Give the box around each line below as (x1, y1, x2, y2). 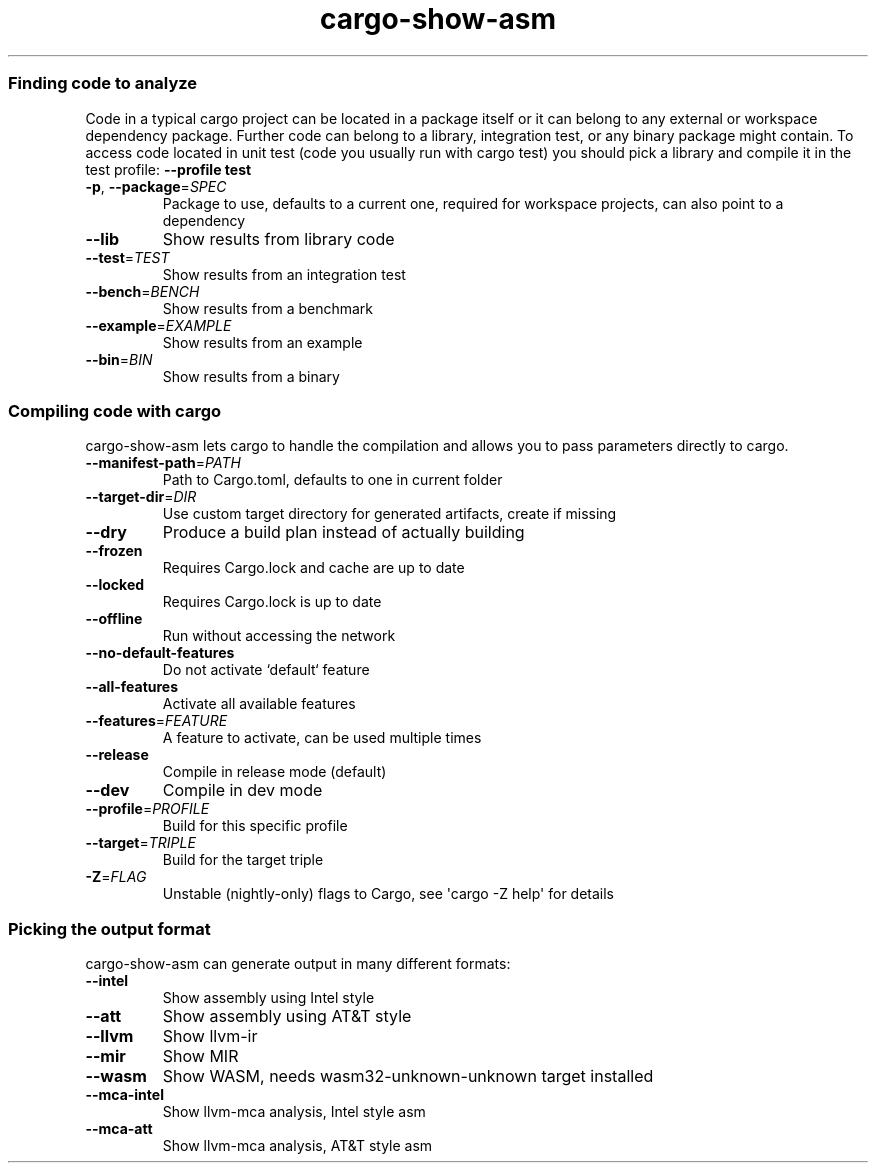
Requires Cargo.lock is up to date (162, 593, 382, 611)
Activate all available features (162, 695, 356, 713)
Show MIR (162, 1046, 239, 1066)
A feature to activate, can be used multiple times (162, 729, 482, 747)
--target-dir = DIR (85, 488, 197, 506)
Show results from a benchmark (162, 299, 374, 317)
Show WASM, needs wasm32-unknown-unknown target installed (162, 1066, 654, 1086)
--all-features (85, 678, 179, 696)
